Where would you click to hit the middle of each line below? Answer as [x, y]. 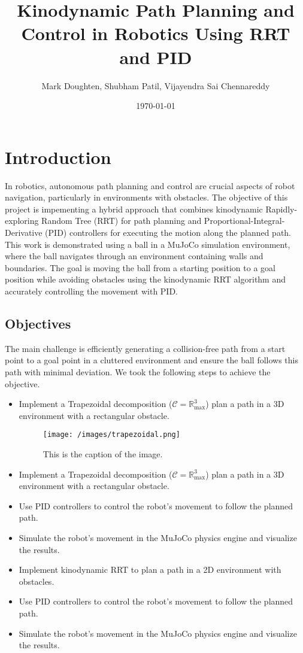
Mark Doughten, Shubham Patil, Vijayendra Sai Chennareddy [156, 85]
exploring [22, 221]
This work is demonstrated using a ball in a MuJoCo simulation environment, [148, 244]
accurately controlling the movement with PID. [92, 291]
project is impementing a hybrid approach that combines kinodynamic [134, 209]
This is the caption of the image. [103, 453]
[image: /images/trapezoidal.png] [111, 435]
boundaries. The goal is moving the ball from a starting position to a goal [140, 267]
